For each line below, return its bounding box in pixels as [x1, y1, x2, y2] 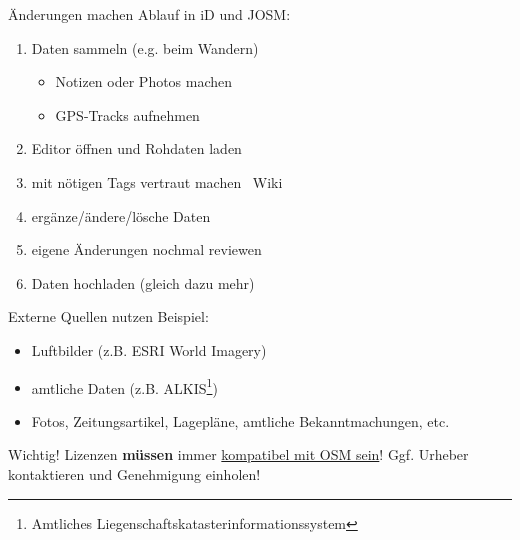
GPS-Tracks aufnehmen [55, 104, 200, 125]
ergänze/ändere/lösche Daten [31, 205, 211, 226]
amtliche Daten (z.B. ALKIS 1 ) [31, 374, 218, 398]
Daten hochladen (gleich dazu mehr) [31, 272, 255, 293]
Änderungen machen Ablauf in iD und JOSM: [8, 4, 291, 24]
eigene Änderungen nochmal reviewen [31, 239, 262, 260]
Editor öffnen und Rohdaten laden [31, 138, 242, 159]
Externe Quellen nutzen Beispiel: [8, 306, 209, 327]
